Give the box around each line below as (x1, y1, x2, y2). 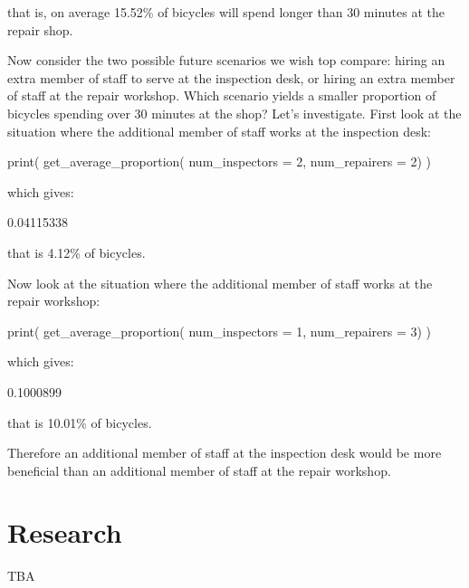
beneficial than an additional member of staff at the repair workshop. (7, 460, 391, 479)
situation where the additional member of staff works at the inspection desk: (7, 121, 431, 140)
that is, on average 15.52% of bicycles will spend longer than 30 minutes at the (7, 3, 445, 21)
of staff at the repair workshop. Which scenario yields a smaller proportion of (7, 86, 436, 105)
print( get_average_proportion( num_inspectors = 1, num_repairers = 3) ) (7, 321, 432, 340)
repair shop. (7, 20, 73, 39)
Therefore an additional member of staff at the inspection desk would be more (7, 443, 442, 462)
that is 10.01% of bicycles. (7, 413, 152, 432)
